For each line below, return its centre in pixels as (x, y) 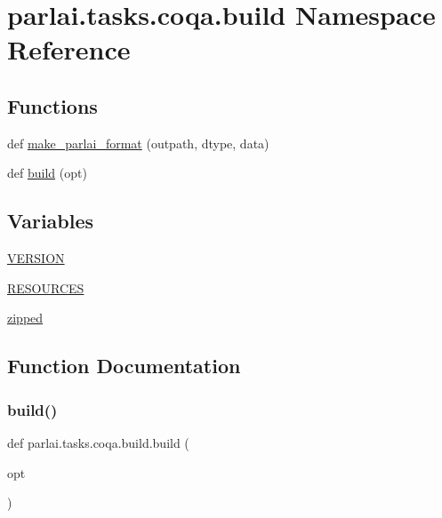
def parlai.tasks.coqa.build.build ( (98, 442)
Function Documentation (124, 366)
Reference (69, 49)
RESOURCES (46, 287)
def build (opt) (47, 173)
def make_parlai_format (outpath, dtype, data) (138, 143)
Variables (51, 221)
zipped (25, 318)
